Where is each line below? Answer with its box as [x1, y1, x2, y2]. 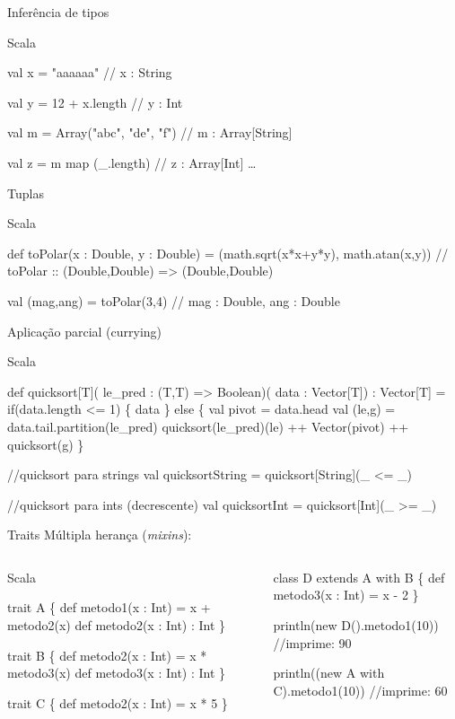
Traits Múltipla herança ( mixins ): [7, 525, 192, 544]
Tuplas [7, 183, 44, 202]
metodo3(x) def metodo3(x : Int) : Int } [7, 663, 226, 682]
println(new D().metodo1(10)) [273, 616, 439, 635]
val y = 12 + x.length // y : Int [7, 92, 183, 111]
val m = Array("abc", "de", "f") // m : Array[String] [7, 123, 293, 142]
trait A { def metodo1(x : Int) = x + [7, 598, 211, 617]
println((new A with [273, 663, 385, 682]
